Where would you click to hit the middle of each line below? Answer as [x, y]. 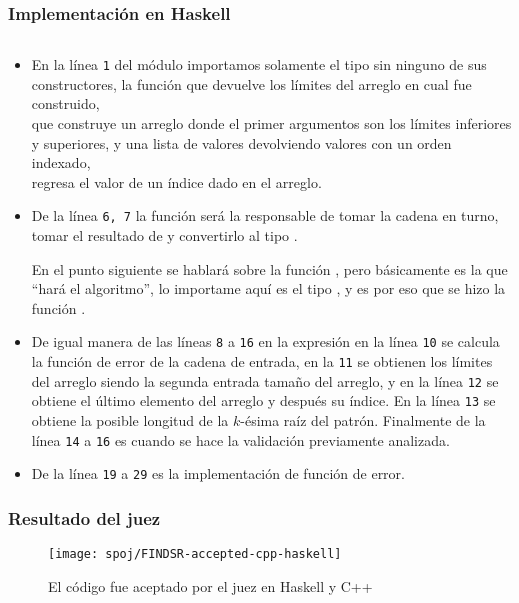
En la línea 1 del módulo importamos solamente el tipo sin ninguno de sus [259, 64]
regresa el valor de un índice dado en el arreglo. [176, 181]
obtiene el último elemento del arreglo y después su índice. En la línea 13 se [263, 400]
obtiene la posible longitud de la [130, 420]
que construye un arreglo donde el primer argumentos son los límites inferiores [271, 123]
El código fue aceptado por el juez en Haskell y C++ [210, 585]
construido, [65, 103]
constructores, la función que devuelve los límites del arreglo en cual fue [251, 83]
